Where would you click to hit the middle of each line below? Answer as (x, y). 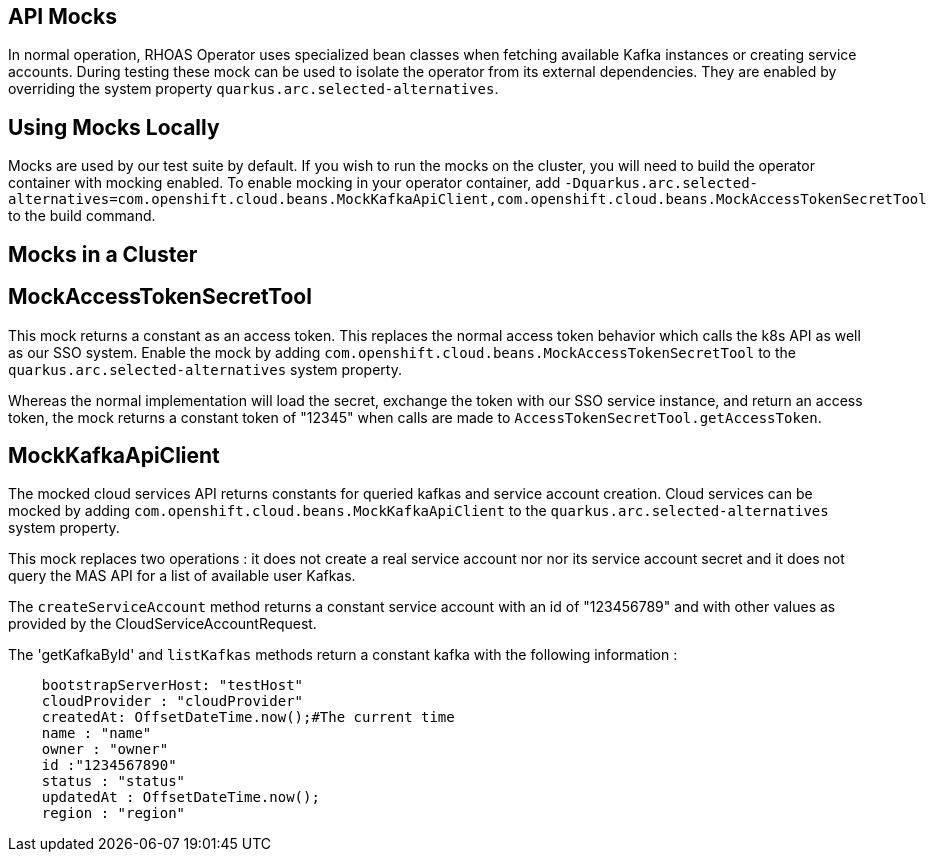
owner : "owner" (105, 749)
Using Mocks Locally (114, 127)
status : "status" (113, 781)
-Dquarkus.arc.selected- (661, 183)
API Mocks (62, 16)
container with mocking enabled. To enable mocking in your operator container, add (284, 183)
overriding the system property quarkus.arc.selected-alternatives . (253, 89)
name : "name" (96, 733)
